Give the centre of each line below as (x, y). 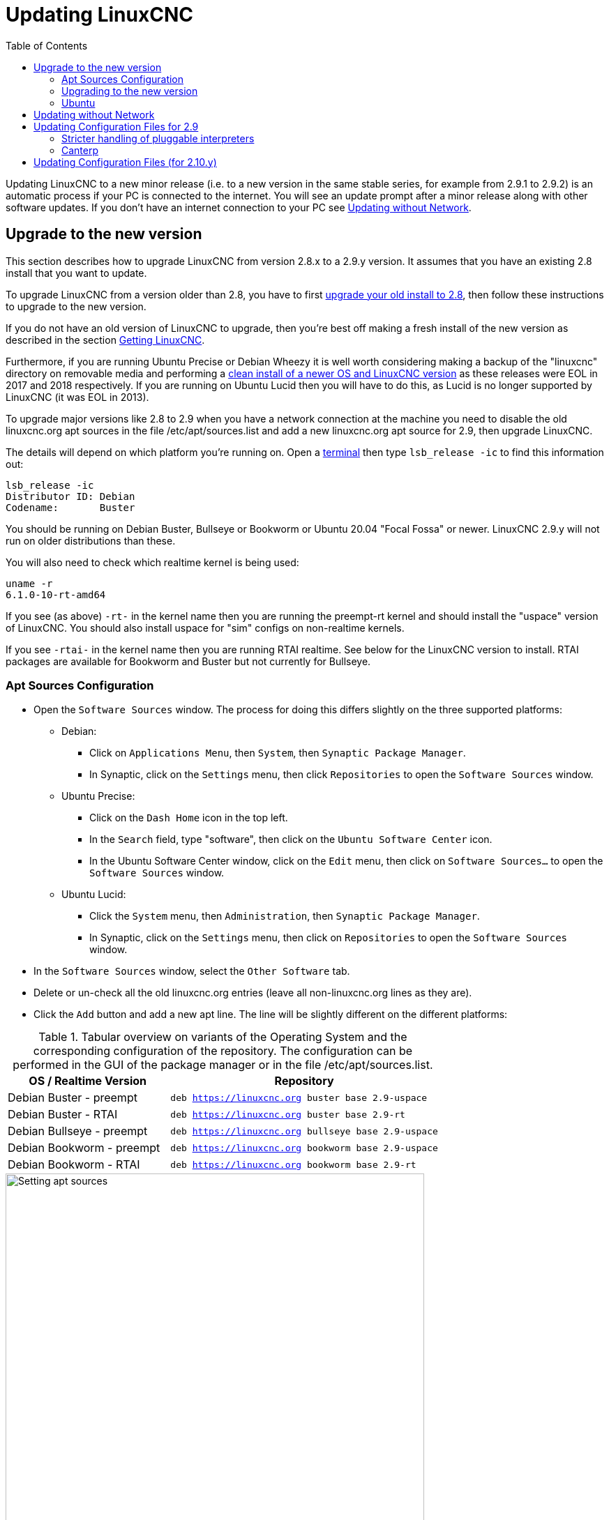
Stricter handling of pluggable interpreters (158, 138)
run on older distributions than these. (91, 540)
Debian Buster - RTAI (63, 1115)
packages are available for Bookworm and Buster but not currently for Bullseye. (188, 661)
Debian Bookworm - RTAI (74, 1165)
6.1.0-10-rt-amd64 (56, 594)
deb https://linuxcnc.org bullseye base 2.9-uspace (304, 1131)
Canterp (80, 150)
